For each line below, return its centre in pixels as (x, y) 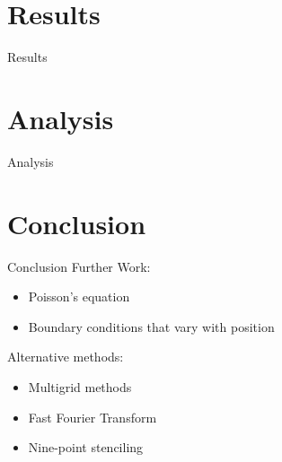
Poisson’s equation (79, 296)
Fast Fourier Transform (93, 417)
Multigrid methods (80, 386)
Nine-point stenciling (86, 447)
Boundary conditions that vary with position (151, 326)
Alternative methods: (66, 357)
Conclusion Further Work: (79, 266)
